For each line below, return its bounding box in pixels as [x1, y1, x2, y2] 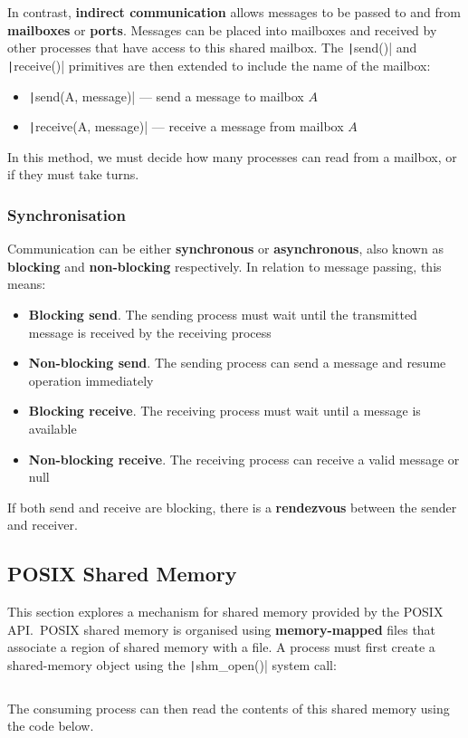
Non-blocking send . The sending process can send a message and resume [28, 353, 446, 372]
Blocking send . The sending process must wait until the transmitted [28, 305, 417, 323]
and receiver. [7, 515, 78, 534]
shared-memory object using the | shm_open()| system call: [7, 655, 337, 674]
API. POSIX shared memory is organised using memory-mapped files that [7, 619, 436, 638]
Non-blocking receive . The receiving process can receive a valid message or [28, 449, 460, 468]
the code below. [7, 716, 94, 735]
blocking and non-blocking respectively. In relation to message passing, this [7, 256, 442, 275]
